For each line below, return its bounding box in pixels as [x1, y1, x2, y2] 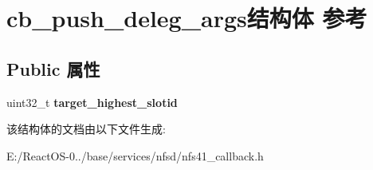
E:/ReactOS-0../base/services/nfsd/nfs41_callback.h [6, 147, 264, 164]
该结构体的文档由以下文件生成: [6, 121, 166, 137]
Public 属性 [6, 56, 100, 81]
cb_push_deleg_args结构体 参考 [6, 2, 367, 34]
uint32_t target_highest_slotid [6, 93, 178, 110]
